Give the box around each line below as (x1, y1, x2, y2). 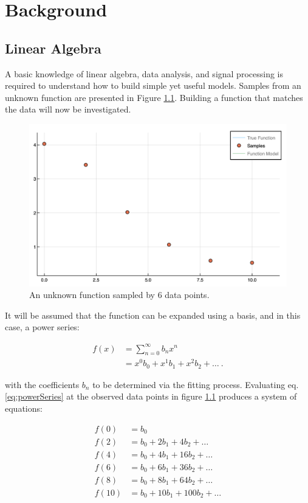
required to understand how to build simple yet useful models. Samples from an (5, 79, 301, 92)
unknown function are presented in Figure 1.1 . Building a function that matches (5, 91, 303, 103)
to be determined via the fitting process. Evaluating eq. (92, 378, 299, 390)
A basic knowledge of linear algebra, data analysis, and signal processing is (5, 67, 283, 80)
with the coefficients (5, 378, 80, 390)
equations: (5, 402, 43, 415)
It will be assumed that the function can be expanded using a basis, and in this (5, 308, 301, 321)
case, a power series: (5, 321, 80, 333)
